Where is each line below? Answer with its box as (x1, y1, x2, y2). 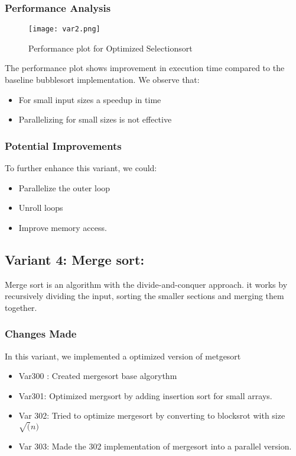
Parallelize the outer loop (18, 181, 110, 194)
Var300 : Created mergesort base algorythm (18, 370, 177, 382)
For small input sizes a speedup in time (18, 93, 161, 105)
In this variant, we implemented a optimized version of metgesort (5, 349, 241, 362)
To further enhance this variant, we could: (5, 162, 157, 174)
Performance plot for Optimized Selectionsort (28, 41, 193, 54)
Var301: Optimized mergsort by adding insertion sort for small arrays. (18, 389, 272, 402)
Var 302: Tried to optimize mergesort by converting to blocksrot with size (18, 409, 285, 422)
